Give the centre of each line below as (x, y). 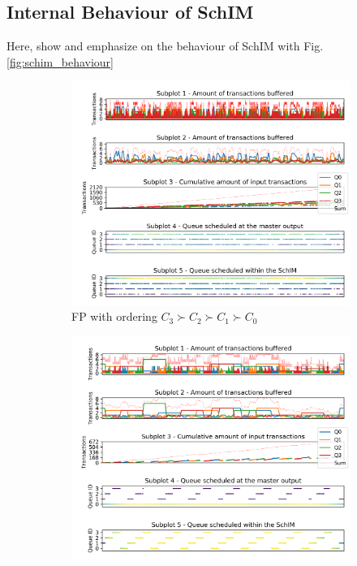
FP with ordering (114, 316)
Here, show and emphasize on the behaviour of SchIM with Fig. (165, 46)
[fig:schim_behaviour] (60, 61)
